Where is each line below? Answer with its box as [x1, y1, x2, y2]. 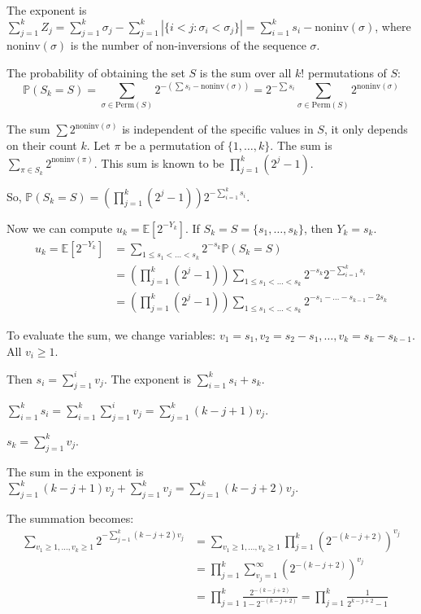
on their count [7, 136, 77, 153]
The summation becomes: [7, 509, 134, 526]
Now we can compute [7, 219, 113, 236]
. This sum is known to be [93, 154, 224, 171]
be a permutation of [124, 136, 224, 153]
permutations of [307, 64, 387, 81]
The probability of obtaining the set [7, 64, 185, 81]
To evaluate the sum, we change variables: [7, 326, 216, 343]
